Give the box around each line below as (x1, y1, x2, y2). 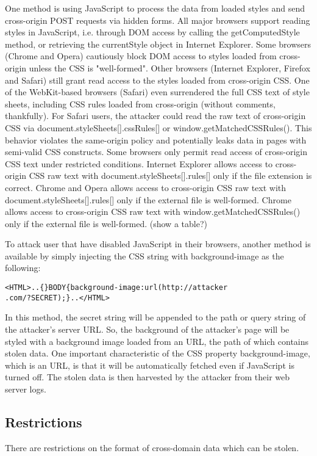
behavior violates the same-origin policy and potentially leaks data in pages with (5, 133, 307, 146)
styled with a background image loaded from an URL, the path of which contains (5, 335, 309, 347)
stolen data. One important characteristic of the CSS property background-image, (5, 347, 310, 360)
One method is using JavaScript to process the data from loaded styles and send (5, 2, 305, 14)
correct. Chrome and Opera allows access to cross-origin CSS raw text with (5, 181, 287, 194)
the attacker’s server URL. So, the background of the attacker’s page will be (5, 322, 290, 335)
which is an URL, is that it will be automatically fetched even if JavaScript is (5, 358, 294, 371)
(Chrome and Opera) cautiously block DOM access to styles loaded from (5, 49, 277, 62)
